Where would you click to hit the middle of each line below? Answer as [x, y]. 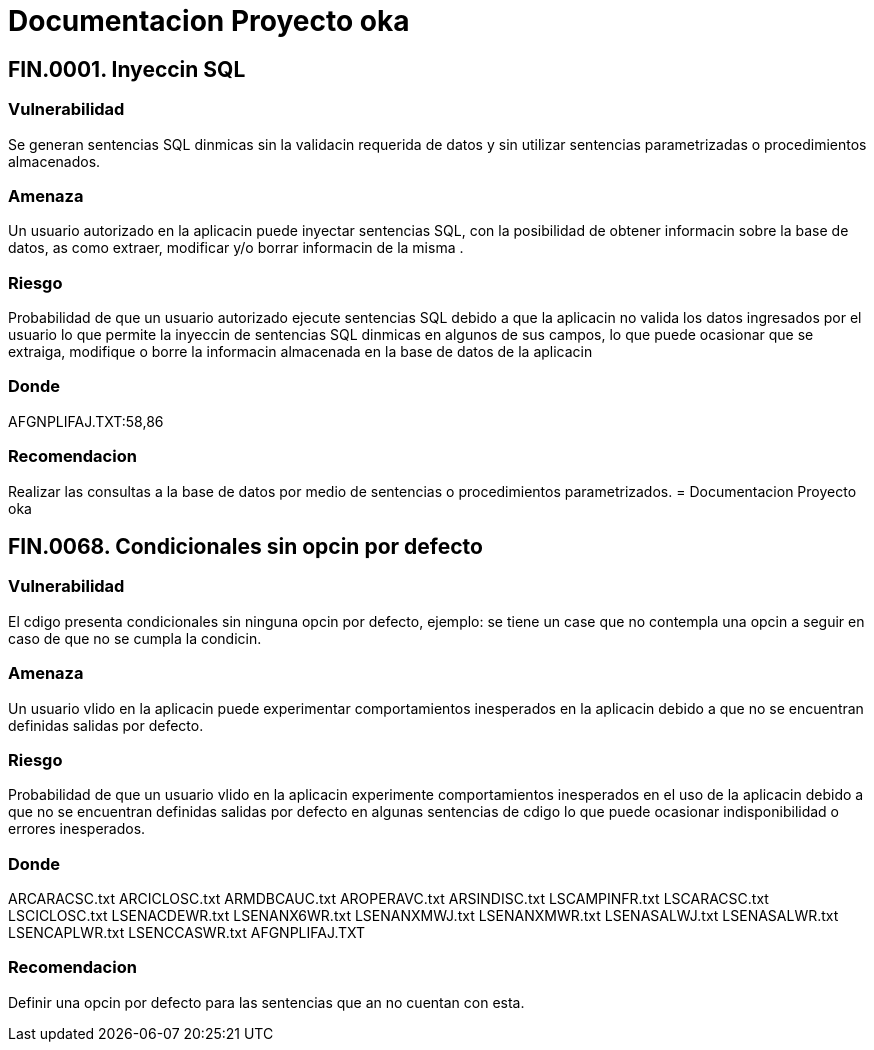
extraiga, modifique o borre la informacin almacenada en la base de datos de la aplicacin [300, 352]
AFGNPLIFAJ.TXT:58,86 [86, 421]
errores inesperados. [77, 829]
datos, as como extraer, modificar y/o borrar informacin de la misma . [236, 248]
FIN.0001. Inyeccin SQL [127, 69]
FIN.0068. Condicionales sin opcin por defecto [245, 546]
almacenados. [54, 161]
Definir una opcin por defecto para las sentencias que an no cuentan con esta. [266, 1002]
